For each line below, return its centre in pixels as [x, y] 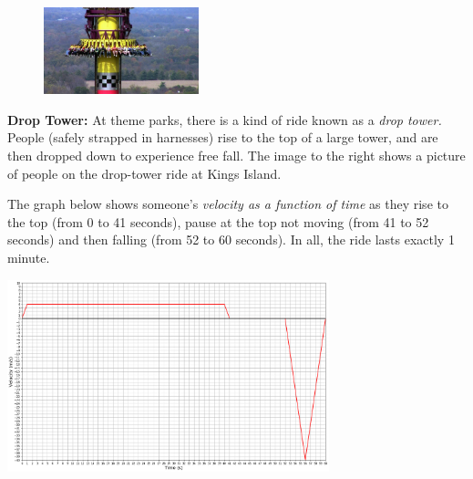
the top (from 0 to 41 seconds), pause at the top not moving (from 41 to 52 [218, 221]
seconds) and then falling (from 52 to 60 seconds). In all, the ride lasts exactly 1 [231, 239]
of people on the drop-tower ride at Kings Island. [144, 173]
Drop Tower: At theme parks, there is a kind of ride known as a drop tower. [225, 119]
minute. [29, 257]
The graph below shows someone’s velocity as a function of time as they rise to [228, 204]
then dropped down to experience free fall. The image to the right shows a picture [236, 155]
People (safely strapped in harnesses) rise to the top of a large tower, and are [223, 137]
